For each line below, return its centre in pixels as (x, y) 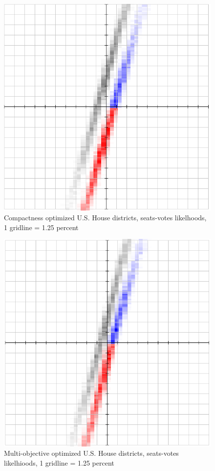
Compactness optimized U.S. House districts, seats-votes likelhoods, (105, 217)
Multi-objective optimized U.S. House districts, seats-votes (91, 453)
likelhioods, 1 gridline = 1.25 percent (59, 463)
